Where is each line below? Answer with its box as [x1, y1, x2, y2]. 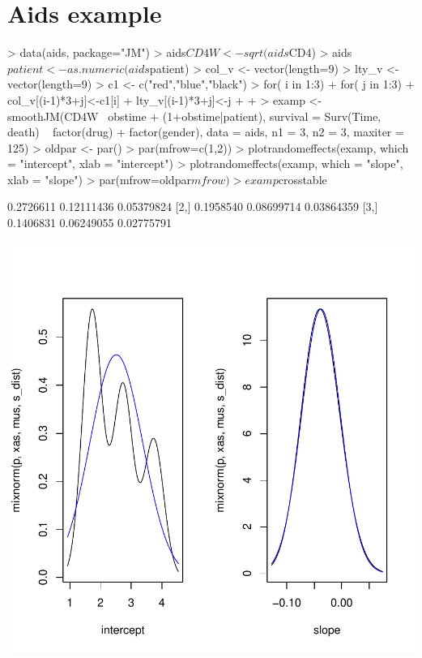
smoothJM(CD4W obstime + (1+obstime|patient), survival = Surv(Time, [7, 107, 382, 124]
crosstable [278, 170, 327, 187]
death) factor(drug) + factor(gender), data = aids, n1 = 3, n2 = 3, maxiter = [7, 123, 404, 140]
